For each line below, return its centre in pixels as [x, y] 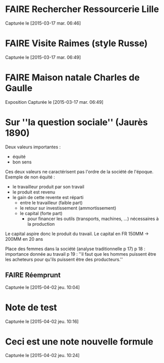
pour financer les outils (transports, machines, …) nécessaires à [93, 219]
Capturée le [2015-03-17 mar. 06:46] [43, 23]
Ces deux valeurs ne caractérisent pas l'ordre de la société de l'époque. [79, 171]
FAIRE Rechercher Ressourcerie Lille [82, 9]
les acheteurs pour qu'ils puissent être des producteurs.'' [64, 259]
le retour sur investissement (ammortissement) [68, 208]
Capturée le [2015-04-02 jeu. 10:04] [42, 287]
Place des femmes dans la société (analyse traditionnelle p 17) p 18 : [75, 249]
